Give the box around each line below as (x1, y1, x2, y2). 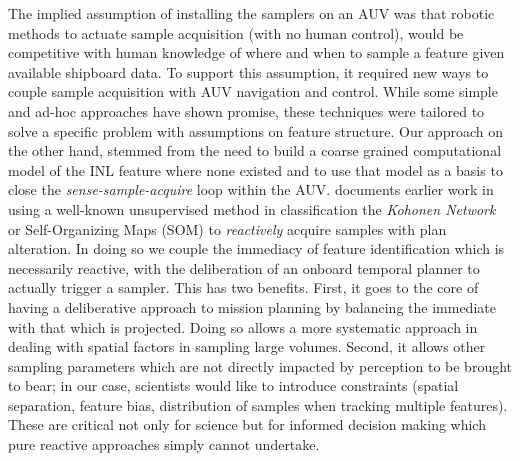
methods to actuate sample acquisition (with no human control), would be (8, 22, 464, 43)
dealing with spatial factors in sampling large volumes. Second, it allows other (8, 336, 486, 357)
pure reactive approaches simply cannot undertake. (8, 434, 320, 455)
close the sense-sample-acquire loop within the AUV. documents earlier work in (8, 179, 494, 200)
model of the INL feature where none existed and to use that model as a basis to (8, 159, 503, 180)
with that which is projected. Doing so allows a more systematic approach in (8, 316, 478, 337)
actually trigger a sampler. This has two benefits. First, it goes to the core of (8, 277, 479, 298)
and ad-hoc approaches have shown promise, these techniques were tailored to (8, 100, 485, 121)
